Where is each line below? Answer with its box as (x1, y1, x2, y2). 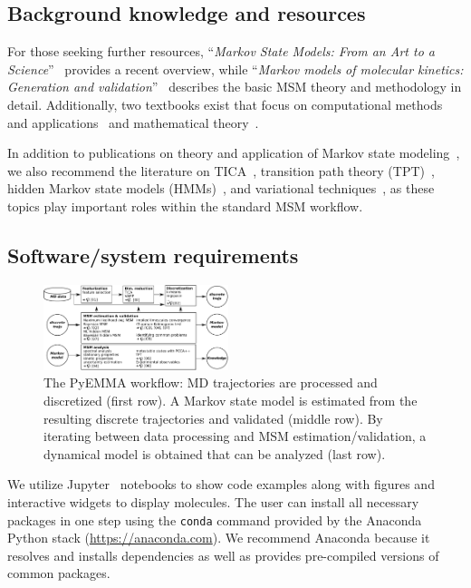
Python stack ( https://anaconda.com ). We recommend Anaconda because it (7, 528, 430, 547)
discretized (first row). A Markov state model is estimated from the (43, 391, 418, 410)
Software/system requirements (7, 240, 299, 269)
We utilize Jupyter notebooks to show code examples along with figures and (7, 475, 435, 494)
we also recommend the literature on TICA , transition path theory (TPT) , (7, 161, 435, 180)
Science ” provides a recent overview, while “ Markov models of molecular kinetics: (7, 59, 464, 78)
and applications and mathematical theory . (7, 113, 259, 132)
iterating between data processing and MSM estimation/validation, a (43, 426, 427, 446)
